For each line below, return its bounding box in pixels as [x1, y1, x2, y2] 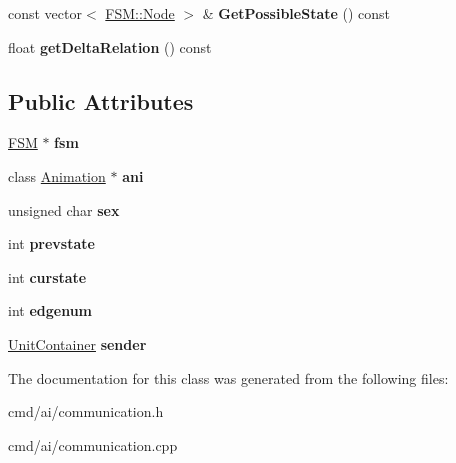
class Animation [8, 165, 106, 186]
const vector [8, 3, 82, 23]
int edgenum [8, 300, 93, 321]
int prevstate [8, 233, 95, 254]
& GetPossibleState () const [202, 3, 391, 23]
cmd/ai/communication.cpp [8, 434, 178, 455]
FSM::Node [105, 3, 175, 23]
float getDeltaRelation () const [8, 36, 212, 57]
